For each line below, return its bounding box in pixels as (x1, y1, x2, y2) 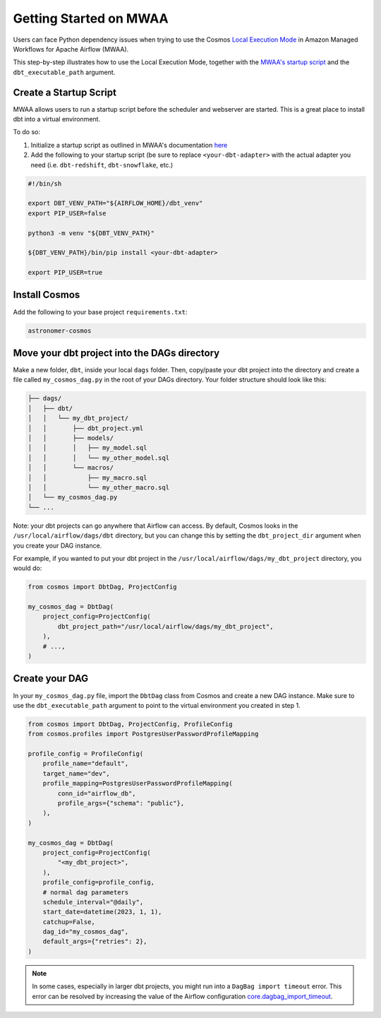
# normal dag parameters (42, 888, 129, 896)
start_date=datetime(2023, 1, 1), (42, 908, 162, 916)
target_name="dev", (42, 769, 111, 777)
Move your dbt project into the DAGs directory (13, 347, 220, 359)
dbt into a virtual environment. (13, 115, 101, 124)
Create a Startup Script (13, 86, 116, 98)
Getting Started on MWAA (13, 11, 169, 26)
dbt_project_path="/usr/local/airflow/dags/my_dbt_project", (57, 622, 274, 630)
